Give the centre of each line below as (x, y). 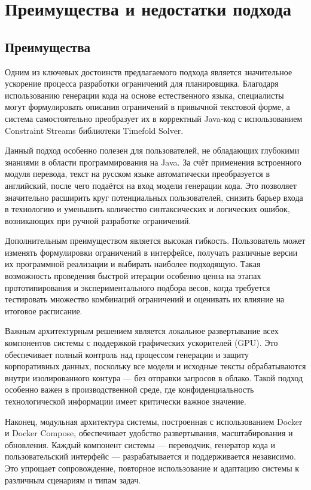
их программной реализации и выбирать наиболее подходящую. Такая (133, 264)
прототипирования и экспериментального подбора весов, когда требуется (138, 287)
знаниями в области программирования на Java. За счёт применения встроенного (153, 162)
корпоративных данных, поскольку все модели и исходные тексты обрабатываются (155, 366)
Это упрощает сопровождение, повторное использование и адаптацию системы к (152, 468)
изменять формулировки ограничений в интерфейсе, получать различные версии (151, 252)
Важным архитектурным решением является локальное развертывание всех (142, 331)
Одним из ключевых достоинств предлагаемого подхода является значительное (149, 71)
